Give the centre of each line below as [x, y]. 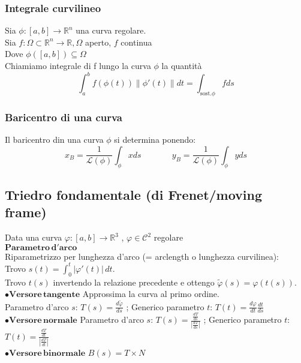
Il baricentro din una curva [54, 139]
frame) [26, 212]
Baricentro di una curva [64, 117]
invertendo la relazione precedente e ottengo [134, 282]
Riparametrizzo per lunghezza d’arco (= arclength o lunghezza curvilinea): [142, 256]
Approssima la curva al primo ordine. [151, 294]
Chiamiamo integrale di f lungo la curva [78, 65]
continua [136, 42]
